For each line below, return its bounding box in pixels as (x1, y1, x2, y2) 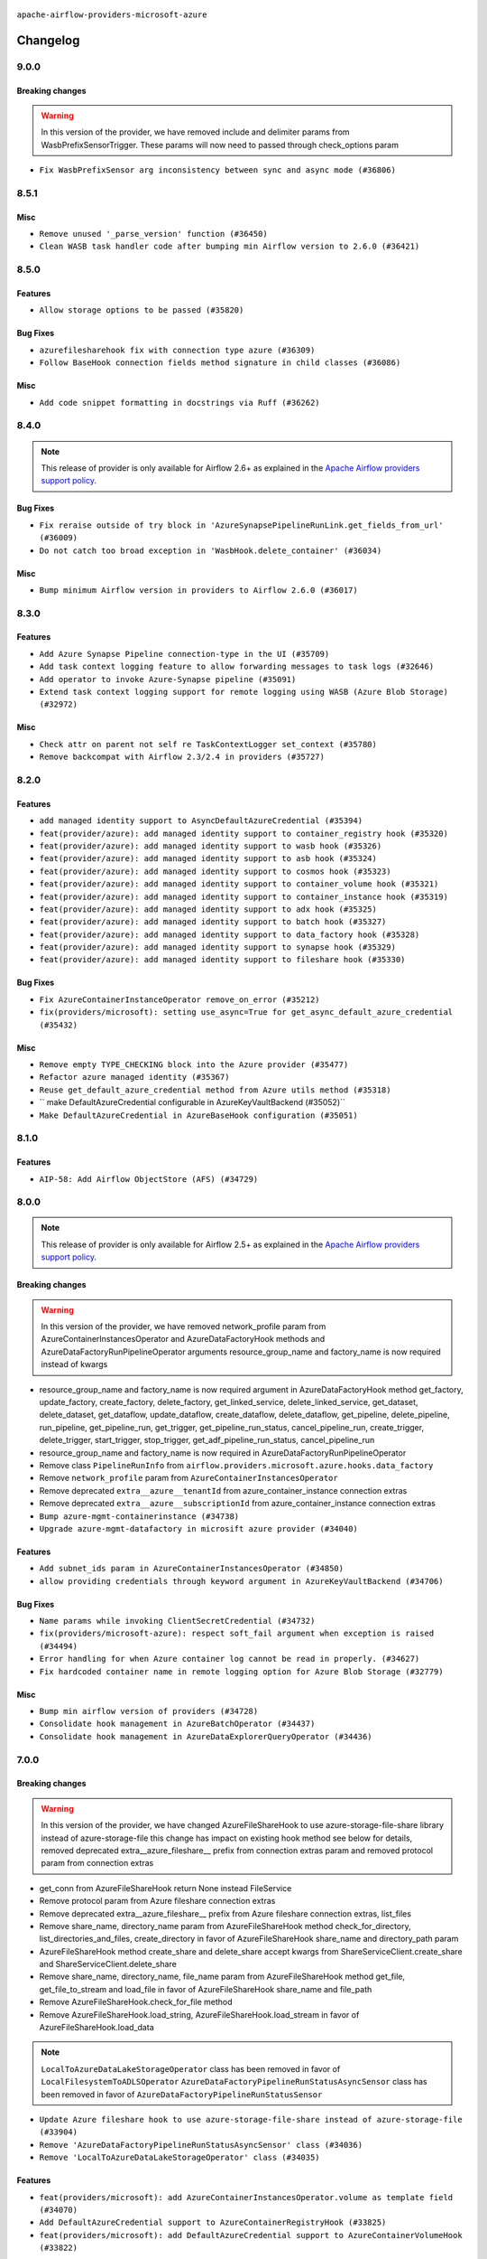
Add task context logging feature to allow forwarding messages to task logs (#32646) (39, 661, 435, 672)
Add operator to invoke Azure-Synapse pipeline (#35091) (39, 674, 297, 684)
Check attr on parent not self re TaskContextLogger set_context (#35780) (39, 739, 378, 749)
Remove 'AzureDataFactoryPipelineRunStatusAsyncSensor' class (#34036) (39, 2140, 363, 2150)
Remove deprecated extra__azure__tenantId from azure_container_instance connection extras (39, 1485, 408, 1495)
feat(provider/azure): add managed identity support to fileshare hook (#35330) (39, 954, 406, 965)
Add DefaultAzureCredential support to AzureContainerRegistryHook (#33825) (39, 2217, 387, 2227)
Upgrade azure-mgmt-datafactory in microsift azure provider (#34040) (39, 1523, 358, 1533)
